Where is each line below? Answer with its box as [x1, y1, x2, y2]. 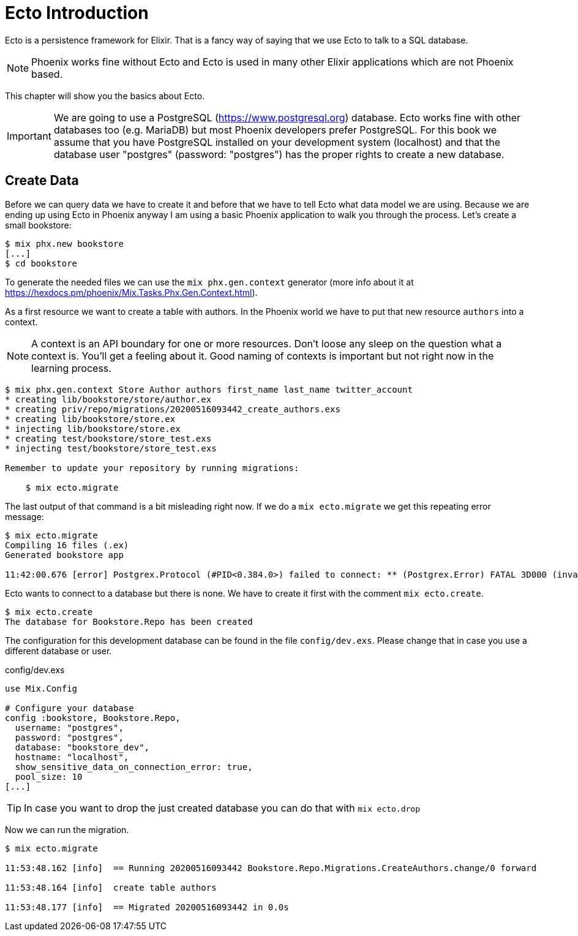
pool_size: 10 [15, 771, 83, 782]
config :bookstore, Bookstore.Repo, [5, 712, 181, 723]
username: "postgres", [15, 722, 124, 733]
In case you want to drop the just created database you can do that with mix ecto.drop [24, 801, 421, 814]
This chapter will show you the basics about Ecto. [5, 90, 205, 101]
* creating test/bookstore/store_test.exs [5, 433, 212, 443]
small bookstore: [5, 219, 72, 230]
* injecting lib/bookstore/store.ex [5, 423, 181, 434]
